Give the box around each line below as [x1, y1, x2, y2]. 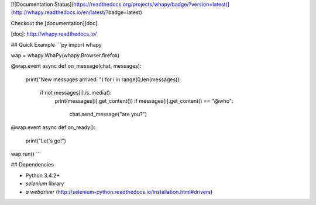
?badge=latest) [105, 9, 143, 16]
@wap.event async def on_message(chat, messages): [11, 62, 142, 70]
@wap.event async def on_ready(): [11, 124, 96, 131]
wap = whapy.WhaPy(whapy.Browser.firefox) [11, 51, 120, 58]
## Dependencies [11, 161, 54, 168]
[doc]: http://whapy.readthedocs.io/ [11, 30, 97, 37]
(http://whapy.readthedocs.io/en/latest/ [11, 9, 106, 16]
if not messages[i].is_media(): [40, 89, 112, 96]
